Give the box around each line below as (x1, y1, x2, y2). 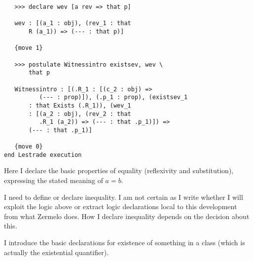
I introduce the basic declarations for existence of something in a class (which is (4, 237, 245, 248)
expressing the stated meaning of (4, 175, 103, 186)
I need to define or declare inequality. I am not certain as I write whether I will (4, 191, 243, 202)
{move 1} (14, 44, 43, 52)
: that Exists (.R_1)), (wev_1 (29, 102, 131, 109)
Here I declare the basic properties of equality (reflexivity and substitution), (4, 165, 234, 176)
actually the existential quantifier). (4, 247, 109, 257)
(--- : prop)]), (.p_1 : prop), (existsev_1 (39, 94, 188, 101)
